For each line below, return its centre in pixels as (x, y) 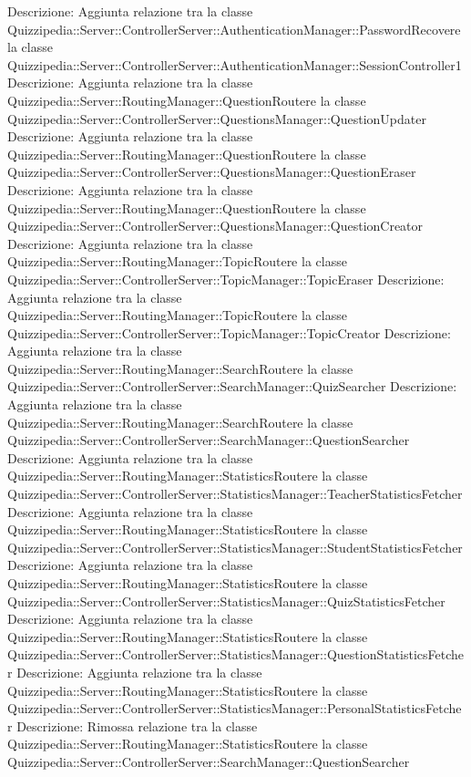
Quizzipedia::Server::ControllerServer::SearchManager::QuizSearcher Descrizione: (232, 386)
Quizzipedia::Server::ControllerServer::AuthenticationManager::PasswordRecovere (234, 29)
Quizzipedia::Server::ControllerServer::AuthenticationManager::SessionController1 (235, 64)
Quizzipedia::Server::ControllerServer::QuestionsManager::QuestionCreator (215, 226)
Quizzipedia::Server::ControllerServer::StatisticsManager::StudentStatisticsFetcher (235, 547)
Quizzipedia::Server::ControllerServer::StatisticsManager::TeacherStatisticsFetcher (235, 494)
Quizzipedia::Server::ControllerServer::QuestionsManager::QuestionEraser (212, 172)
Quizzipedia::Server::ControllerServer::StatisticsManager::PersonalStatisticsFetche (235, 708)
